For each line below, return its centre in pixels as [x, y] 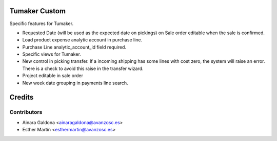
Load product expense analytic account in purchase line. [82, 40]
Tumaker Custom [38, 11]
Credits [22, 97]
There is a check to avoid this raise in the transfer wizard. [83, 68]
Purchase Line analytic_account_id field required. [74, 47]
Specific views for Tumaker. [52, 54]
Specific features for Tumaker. [42, 24]
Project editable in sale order [53, 76]
